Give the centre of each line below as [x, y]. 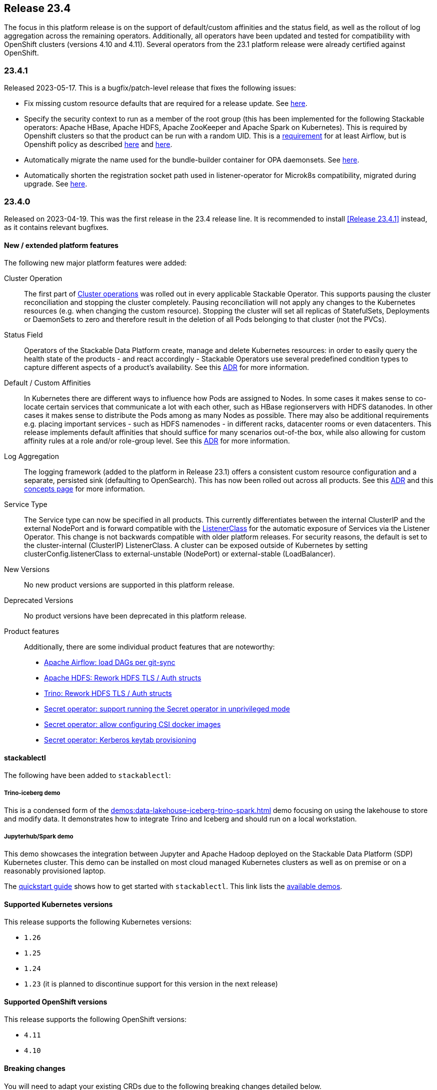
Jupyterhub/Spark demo [39, 836]
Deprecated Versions [39, 600]
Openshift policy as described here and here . [98, 144]
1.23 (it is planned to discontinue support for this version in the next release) [151, 984]
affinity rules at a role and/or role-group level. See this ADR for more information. [157, 441]
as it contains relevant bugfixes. [56, 227]
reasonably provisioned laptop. [55, 870]
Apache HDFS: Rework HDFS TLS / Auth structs [123, 678]
